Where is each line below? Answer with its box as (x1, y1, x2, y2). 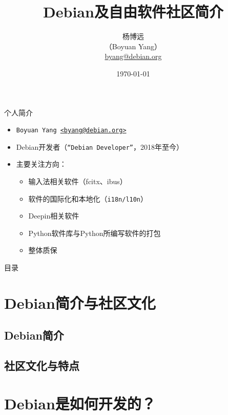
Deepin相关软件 (28, 210, 79, 221)
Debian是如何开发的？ (4, 392, 156, 413)
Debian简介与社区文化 (4, 292, 156, 313)
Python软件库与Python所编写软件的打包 (28, 227, 161, 238)
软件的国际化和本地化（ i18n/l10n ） (28, 193, 148, 204)
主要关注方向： (16, 159, 67, 169)
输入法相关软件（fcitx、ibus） (28, 176, 127, 186)
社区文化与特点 (4, 358, 79, 373)
